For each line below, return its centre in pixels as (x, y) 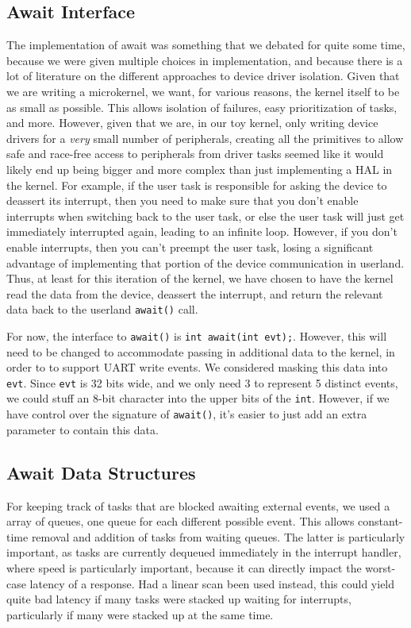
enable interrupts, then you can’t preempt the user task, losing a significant (190, 247)
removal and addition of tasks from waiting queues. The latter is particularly (218, 536)
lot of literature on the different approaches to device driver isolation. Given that (203, 76)
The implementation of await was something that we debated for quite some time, (206, 45)
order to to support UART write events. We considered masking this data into (197, 367)
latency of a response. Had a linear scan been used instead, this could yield (212, 583)
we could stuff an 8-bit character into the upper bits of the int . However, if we (198, 398)
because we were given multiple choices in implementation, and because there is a (205, 60)
